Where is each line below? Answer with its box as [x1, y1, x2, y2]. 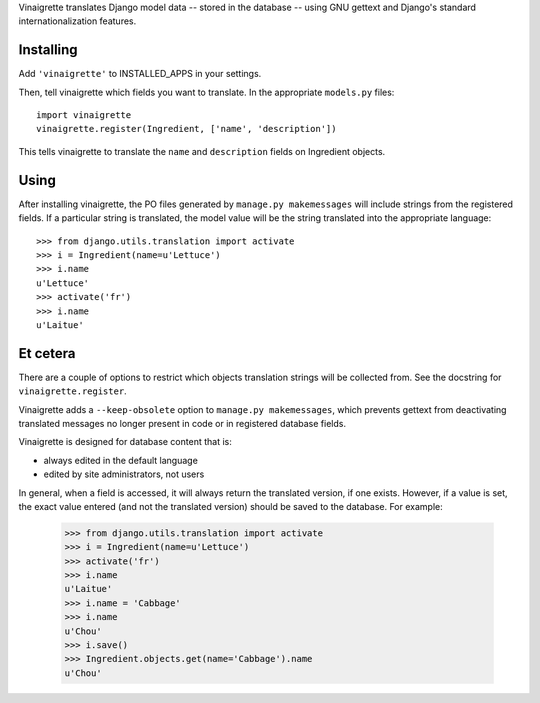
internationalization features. [18, 15, 137, 27]
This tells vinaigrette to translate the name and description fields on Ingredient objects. [18, 145, 386, 157]
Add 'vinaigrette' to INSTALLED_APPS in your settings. [18, 68, 262, 80]
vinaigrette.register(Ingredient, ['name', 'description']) [36, 123, 337, 135]
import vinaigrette [36, 110, 132, 121]
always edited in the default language [43, 454, 199, 466]
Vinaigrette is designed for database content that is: [18, 436, 232, 448]
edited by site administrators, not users [43, 468, 205, 480]
